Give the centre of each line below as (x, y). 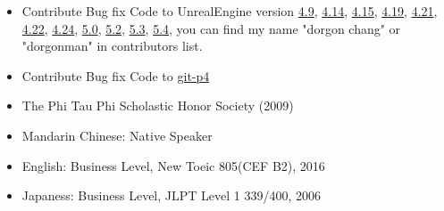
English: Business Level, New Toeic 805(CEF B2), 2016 (173, 165)
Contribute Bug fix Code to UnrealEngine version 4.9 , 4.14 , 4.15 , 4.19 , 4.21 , (230, 11)
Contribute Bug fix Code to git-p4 (116, 75)
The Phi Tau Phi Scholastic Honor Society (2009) (158, 105)
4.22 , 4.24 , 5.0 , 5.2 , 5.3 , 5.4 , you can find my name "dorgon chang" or (211, 28)
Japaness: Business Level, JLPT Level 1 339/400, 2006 (171, 195)
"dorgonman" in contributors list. (112, 46)
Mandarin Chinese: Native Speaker (117, 135)
